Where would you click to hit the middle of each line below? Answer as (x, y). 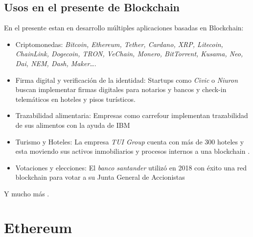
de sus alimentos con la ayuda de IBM (73, 125)
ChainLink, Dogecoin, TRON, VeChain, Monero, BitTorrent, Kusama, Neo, (129, 54)
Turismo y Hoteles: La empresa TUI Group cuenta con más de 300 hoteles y (130, 141)
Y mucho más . (27, 193)
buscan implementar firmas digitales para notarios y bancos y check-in (121, 89)
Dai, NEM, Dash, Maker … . (56, 63)
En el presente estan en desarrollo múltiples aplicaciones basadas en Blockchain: (124, 28)
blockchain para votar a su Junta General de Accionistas (100, 177)
